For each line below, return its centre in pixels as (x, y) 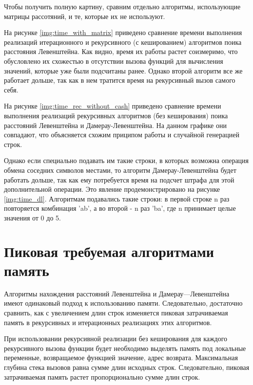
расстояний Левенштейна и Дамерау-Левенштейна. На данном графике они (115, 125)
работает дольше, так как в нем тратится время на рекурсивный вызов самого (120, 80)
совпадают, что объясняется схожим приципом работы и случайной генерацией (122, 135)
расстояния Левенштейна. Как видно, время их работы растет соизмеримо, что (121, 51)
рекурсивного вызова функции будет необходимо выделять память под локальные (125, 348)
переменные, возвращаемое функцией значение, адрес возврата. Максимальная (121, 357)
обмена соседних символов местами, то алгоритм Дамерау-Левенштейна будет (120, 170)
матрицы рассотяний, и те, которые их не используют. (85, 16)
